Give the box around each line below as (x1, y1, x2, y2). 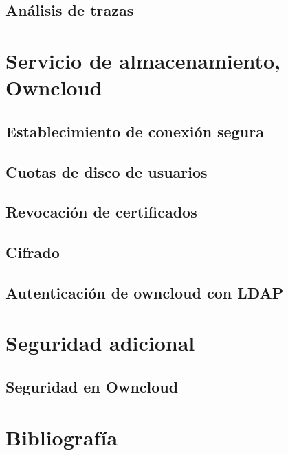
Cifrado (5, 242, 60, 263)
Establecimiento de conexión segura (5, 120, 264, 141)
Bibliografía (5, 423, 118, 451)
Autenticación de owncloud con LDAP (5, 281, 284, 303)
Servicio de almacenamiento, (5, 46, 281, 74)
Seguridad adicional (5, 329, 195, 357)
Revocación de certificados (5, 201, 197, 222)
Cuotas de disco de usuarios (5, 161, 208, 182)
